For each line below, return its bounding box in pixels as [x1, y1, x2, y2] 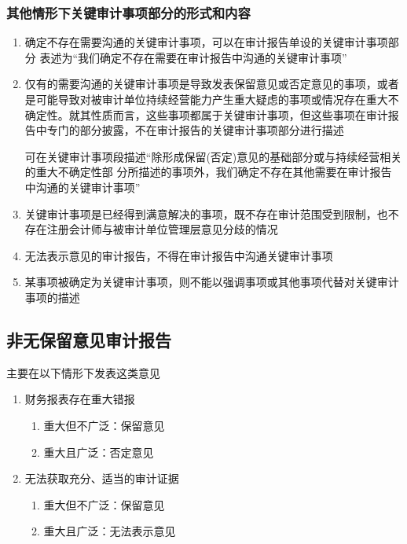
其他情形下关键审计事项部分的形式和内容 [6, 2, 251, 22]
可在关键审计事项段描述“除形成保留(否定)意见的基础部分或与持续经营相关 [24, 148, 402, 164]
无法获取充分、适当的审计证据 [24, 470, 179, 487]
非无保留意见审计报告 [6, 327, 171, 351]
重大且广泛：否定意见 [43, 443, 154, 460]
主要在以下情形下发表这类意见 [6, 364, 160, 380]
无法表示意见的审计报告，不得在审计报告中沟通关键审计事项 [24, 247, 333, 263]
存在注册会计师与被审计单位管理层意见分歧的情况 [24, 221, 278, 237]
